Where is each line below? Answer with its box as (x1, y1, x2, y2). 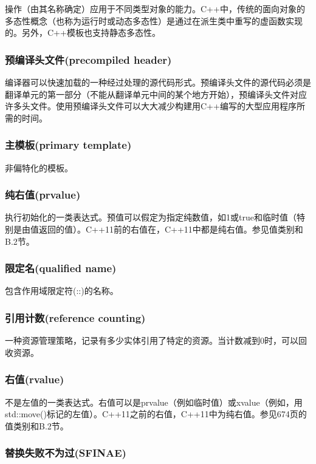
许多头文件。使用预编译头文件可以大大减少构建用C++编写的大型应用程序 (5, 100, 297, 112)
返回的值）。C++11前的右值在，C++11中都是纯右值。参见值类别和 (38, 223, 303, 235)
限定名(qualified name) (5, 261, 117, 276)
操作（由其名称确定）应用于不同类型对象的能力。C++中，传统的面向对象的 (5, 2, 305, 15)
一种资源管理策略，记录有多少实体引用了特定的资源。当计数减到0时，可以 (5, 334, 298, 347)
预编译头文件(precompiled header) (5, 52, 172, 67)
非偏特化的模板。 (5, 161, 73, 174)
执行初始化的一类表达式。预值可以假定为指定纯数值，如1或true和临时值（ (5, 211, 297, 223)
